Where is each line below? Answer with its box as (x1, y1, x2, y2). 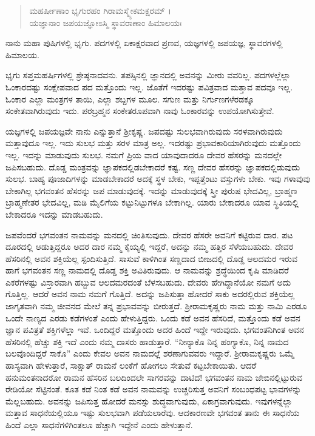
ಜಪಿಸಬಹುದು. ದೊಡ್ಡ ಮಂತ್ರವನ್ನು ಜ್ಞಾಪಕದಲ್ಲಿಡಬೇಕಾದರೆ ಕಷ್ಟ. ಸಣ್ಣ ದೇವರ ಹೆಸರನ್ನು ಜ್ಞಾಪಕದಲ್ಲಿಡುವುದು (5, 160, 300, 173)
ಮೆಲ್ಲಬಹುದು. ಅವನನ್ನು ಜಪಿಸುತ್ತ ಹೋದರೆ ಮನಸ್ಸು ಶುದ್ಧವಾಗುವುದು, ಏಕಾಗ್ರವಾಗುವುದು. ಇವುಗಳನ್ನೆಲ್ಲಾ (5, 394, 293, 407)
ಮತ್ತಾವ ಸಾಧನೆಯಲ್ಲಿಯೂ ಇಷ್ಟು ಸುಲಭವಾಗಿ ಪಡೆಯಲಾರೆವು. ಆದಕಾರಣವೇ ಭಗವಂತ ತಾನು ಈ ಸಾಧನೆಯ (5, 406, 300, 419)
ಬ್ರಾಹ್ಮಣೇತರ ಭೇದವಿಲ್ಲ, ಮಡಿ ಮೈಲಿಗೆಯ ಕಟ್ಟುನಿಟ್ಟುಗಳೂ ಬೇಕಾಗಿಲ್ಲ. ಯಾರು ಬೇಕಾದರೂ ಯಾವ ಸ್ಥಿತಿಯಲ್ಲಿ (5, 196, 299, 209)
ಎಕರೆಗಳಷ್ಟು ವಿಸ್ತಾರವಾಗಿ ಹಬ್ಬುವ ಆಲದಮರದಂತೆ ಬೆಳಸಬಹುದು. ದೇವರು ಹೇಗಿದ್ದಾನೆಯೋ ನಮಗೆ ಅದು (5, 275, 291, 288)
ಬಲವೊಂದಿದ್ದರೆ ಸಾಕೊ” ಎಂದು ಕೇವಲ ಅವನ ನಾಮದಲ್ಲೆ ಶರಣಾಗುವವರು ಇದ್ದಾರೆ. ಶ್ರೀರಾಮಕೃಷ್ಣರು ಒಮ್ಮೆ (5, 347, 294, 360)
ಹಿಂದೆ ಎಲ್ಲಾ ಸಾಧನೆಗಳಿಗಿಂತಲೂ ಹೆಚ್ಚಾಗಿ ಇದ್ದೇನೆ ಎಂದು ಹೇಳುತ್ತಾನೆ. (5, 418, 193, 431)
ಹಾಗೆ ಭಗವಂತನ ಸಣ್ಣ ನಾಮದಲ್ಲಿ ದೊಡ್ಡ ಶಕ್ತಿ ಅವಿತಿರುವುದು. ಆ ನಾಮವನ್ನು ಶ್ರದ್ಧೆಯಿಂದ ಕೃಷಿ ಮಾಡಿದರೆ (5, 264, 289, 277)
